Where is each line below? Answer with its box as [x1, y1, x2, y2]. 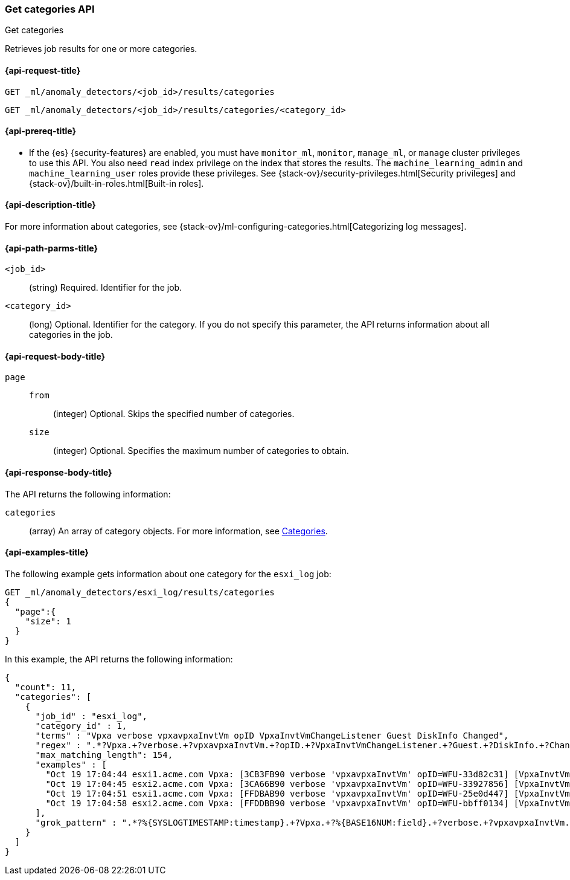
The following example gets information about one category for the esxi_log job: [5, 568, 331, 579]
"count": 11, [14, 682, 77, 692]
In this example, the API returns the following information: [5, 653, 233, 664]
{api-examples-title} [5, 547, 89, 558]
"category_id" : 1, [35, 720, 127, 731]
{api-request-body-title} [5, 351, 106, 361]
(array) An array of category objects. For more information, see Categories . [29, 525, 328, 536]
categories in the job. [29, 329, 113, 340]
